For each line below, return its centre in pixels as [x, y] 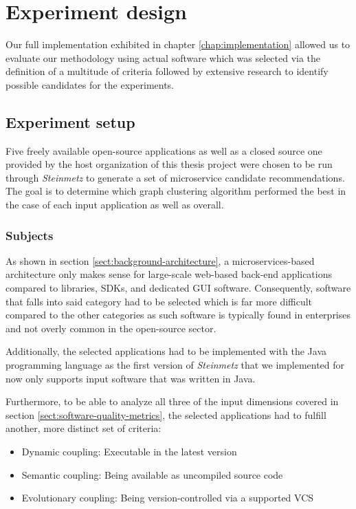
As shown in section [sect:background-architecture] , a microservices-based [160, 260]
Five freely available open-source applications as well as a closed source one [164, 150]
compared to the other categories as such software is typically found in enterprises [178, 315]
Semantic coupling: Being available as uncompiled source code [152, 474]
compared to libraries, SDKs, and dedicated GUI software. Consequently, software [178, 288]
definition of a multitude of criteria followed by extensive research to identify [167, 71]
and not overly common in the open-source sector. [111, 328]
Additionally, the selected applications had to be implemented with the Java [166, 351]
